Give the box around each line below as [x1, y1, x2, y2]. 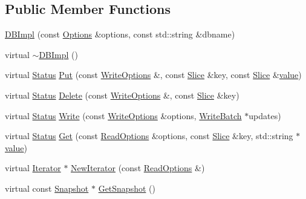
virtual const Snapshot [5, 181, 89, 194]
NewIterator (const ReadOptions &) [71, 161, 205, 174]
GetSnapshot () [98, 181, 155, 194]
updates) [249, 109, 281, 122]
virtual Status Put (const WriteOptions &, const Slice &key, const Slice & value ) [5, 68, 302, 81]
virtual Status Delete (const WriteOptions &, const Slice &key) [5, 88, 239, 101]
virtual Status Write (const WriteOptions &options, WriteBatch [5, 109, 242, 122]
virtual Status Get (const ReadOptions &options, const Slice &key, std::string [5, 129, 293, 142]
